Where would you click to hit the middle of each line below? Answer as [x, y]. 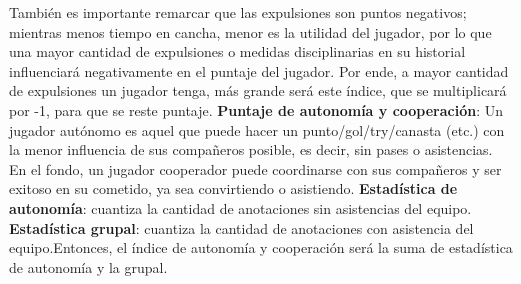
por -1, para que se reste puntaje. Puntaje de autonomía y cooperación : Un [256, 109]
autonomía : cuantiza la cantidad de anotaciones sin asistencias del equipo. [240, 207]
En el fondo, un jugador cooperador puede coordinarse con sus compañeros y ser [255, 168]
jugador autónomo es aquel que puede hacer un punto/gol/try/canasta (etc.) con [257, 129]
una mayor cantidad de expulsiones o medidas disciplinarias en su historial [237, 51]
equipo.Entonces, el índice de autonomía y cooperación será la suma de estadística [261, 247]
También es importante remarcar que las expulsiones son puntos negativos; [238, 12]
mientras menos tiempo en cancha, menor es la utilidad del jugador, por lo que [250, 31]
